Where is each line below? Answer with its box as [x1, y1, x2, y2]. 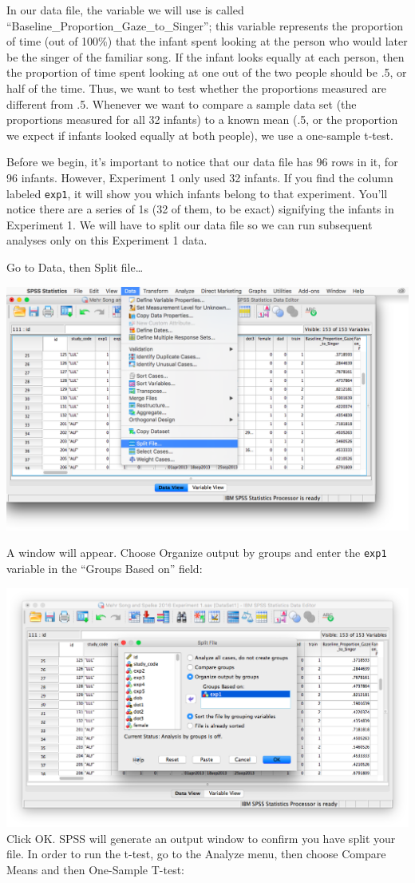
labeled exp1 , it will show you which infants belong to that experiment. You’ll [6, 185, 388, 201]
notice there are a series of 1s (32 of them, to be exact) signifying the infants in [6, 201, 394, 217]
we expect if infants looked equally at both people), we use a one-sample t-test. [6, 126, 393, 143]
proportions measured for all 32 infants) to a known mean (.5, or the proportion [6, 111, 398, 128]
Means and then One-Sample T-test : [6, 861, 185, 878]
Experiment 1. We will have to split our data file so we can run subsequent [6, 216, 373, 233]
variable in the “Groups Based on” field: [6, 559, 203, 576]
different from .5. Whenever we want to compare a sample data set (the [6, 95, 357, 112]
